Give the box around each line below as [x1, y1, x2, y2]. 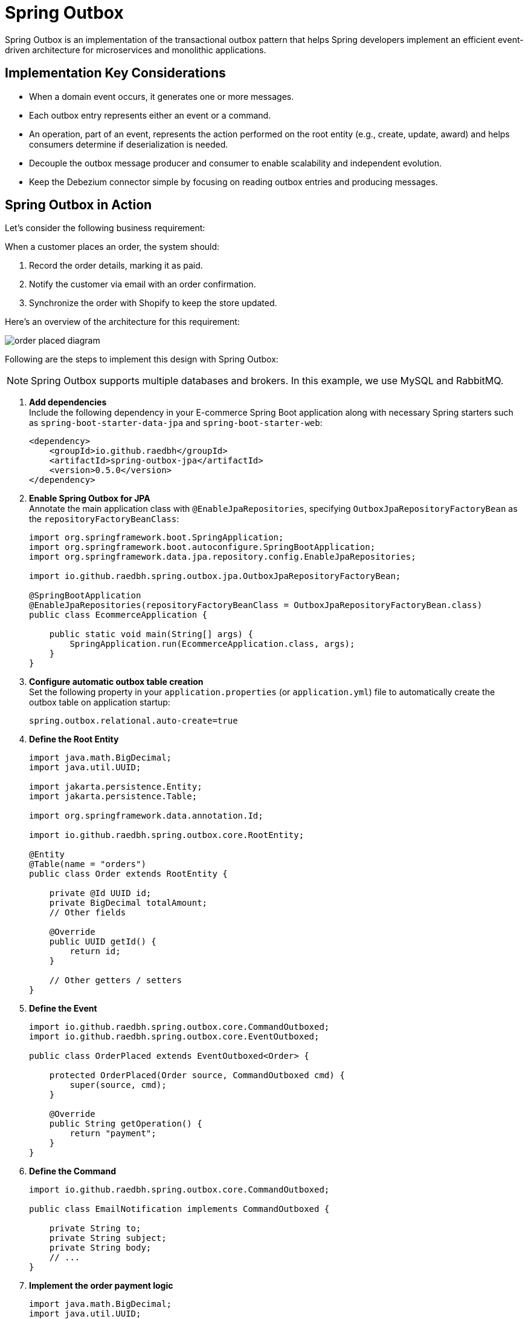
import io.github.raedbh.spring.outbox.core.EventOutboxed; [29, 1032, 320, 1042]
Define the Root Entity [29, 734, 119, 745]
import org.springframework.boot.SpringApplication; [29, 532, 284, 543]
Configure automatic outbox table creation [29, 676, 204, 687]
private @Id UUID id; [49, 888, 152, 898]
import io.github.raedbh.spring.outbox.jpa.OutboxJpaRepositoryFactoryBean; [29, 571, 401, 581]
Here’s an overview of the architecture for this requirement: [5, 316, 240, 327]
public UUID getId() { [49, 937, 156, 947]
